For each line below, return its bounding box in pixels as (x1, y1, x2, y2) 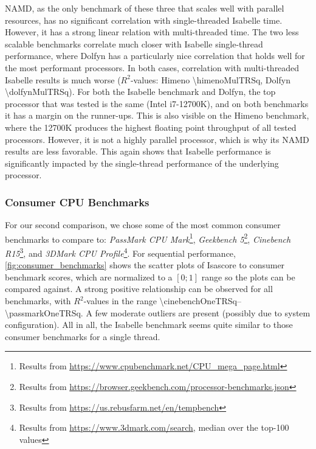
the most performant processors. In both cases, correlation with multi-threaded (5, 61, 300, 74)
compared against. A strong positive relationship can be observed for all (5, 282, 273, 295)
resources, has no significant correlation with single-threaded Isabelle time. (5, 13, 283, 26)
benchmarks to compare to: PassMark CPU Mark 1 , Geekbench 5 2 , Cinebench (5, 231, 291, 245)
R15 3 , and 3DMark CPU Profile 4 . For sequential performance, (5, 245, 236, 259)
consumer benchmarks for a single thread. (5, 330, 160, 343)
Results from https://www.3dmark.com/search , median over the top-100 (19, 421, 289, 434)
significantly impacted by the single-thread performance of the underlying (5, 156, 279, 169)
